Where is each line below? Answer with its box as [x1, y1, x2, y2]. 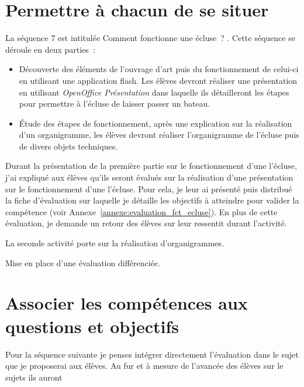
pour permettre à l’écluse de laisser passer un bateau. [19, 97, 210, 110]
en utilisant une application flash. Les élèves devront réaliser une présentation [19, 74, 298, 86]
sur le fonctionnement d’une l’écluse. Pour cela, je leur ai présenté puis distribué [5, 182, 292, 195]
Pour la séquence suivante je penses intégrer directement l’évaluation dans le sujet [5, 348, 299, 360]
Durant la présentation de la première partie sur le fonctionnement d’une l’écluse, [5, 159, 297, 172]
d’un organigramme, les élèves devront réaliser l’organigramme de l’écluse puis [19, 128, 299, 141]
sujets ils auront [5, 371, 63, 383]
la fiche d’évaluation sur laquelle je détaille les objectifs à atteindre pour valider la [5, 194, 299, 206]
